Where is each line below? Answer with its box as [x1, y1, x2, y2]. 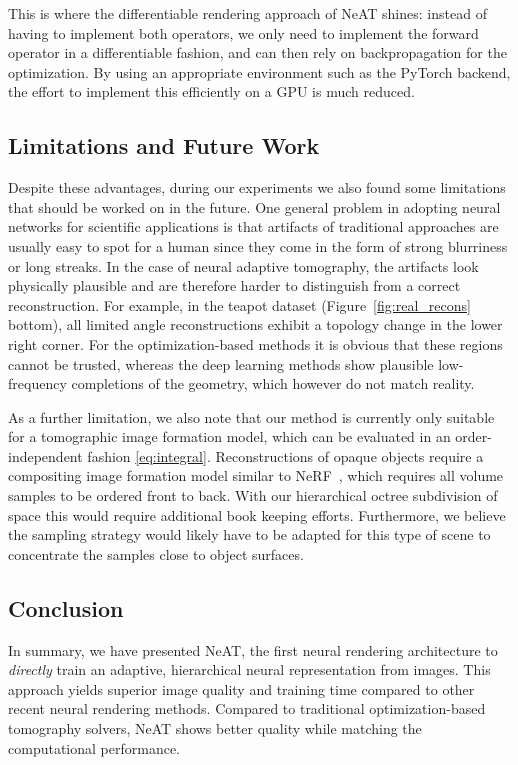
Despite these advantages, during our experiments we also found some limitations [8, 177, 506, 198]
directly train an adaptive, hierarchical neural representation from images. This [8, 659, 491, 680]
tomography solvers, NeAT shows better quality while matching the [8, 718, 422, 739]
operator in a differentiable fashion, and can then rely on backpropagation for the [8, 42, 507, 63]
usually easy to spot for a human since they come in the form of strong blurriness [8, 235, 508, 256]
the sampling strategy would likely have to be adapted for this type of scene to [8, 524, 491, 545]
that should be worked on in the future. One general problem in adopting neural [8, 196, 501, 217]
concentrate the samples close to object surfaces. [8, 543, 304, 564]
